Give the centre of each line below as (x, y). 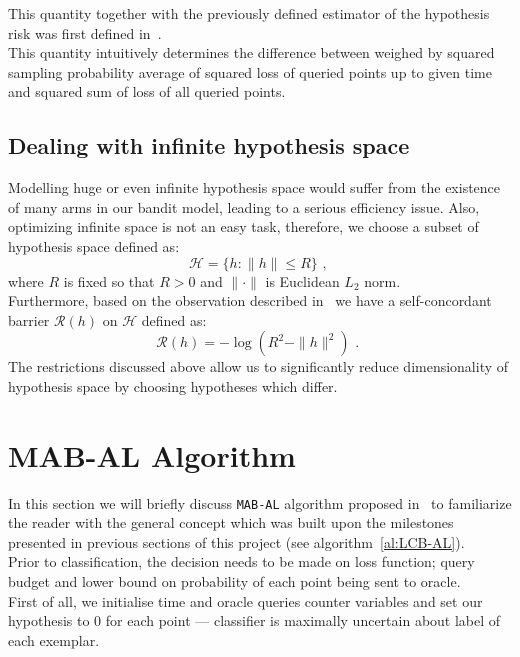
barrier (29, 319)
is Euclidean (302, 280)
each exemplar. (54, 639)
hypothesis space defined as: (94, 245)
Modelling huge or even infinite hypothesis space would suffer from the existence (254, 187)
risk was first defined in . (85, 32)
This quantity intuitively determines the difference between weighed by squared (251, 52)
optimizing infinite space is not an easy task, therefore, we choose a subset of (243, 226)
